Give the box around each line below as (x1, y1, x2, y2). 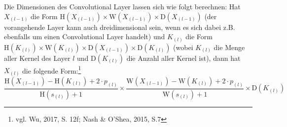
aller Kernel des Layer (4, 52, 71, 63)
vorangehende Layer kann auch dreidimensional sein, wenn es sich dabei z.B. (4, 22, 235, 32)
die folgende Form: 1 (22, 64, 81, 76)
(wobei (173, 42, 193, 52)
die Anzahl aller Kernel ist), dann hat (126, 52, 241, 63)
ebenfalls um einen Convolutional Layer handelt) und (4, 31, 165, 42)
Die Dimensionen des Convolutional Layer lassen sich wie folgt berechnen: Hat (4, 1, 241, 11)
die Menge (214, 42, 245, 52)
